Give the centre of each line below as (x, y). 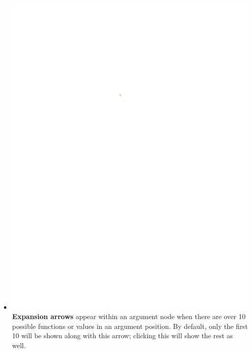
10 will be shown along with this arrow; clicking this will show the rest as (123, 336)
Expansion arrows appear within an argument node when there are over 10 (129, 316)
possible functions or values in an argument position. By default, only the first (130, 326)
